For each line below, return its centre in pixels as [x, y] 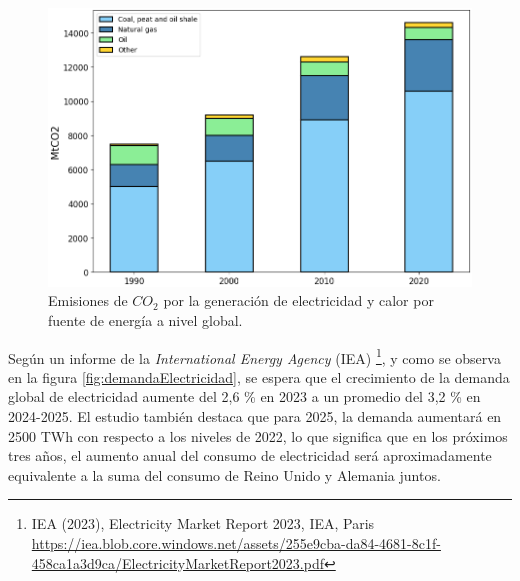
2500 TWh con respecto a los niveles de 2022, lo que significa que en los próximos [258, 435]
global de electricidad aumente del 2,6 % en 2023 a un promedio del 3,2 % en [244, 396]
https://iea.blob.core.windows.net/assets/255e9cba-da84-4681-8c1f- [236, 542]
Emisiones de [88, 300]
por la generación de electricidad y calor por [298, 300]
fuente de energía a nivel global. [145, 319]
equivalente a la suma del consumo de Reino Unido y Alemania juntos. [224, 474]
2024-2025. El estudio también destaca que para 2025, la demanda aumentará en [255, 415]
